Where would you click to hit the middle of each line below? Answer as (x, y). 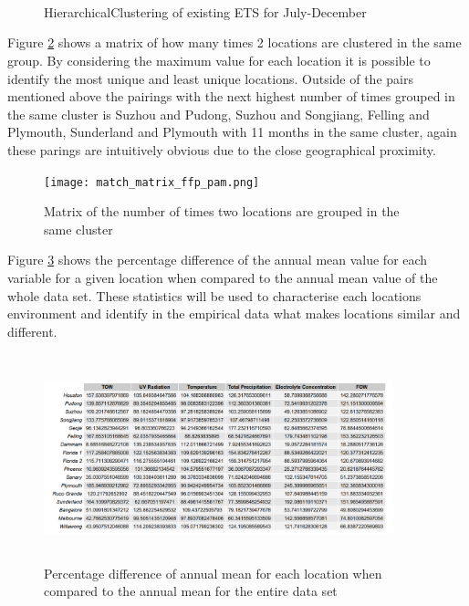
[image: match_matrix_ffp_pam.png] (152, 182)
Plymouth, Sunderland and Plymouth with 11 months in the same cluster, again (232, 132)
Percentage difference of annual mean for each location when (213, 573)
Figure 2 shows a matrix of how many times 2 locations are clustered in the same (234, 42)
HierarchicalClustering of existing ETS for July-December (205, 11)
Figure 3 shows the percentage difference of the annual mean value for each (218, 260)
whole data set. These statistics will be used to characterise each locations (214, 295)
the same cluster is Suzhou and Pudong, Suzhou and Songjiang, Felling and (219, 114)
